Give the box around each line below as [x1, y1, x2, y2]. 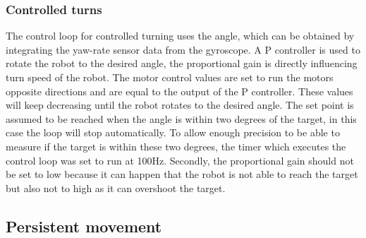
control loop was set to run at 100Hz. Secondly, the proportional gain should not [6, 153, 354, 167]
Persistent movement [6, 215, 162, 237]
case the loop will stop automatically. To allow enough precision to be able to [6, 125, 340, 140]
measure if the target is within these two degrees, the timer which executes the [6, 138, 346, 153]
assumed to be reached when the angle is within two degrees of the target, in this [6, 111, 357, 126]
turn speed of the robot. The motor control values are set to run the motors [6, 70, 334, 84]
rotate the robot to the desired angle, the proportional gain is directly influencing [6, 56, 358, 71]
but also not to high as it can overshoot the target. [6, 180, 226, 195]
